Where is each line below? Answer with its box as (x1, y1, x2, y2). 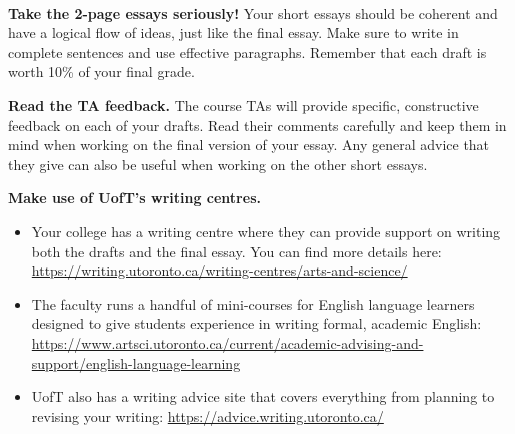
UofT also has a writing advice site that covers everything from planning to (31, 386, 495, 407)
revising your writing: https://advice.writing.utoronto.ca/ (31, 405, 384, 426)
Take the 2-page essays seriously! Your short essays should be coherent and (8, 2, 498, 23)
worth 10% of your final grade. (8, 61, 195, 82)
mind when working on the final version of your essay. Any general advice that (8, 134, 490, 155)
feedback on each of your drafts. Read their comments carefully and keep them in (8, 114, 507, 135)
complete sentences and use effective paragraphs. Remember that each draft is (8, 41, 487, 62)
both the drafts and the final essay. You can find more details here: (31, 240, 442, 261)
